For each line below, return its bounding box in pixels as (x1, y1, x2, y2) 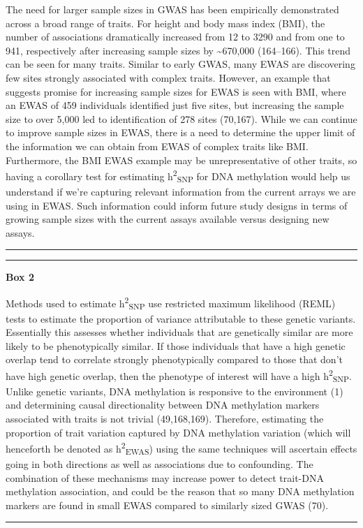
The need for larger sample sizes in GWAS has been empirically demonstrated (6, 2, 339, 16)
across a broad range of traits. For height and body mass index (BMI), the (6, 15, 325, 30)
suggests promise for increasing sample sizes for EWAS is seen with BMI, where (6, 84, 346, 98)
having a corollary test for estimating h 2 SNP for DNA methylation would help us (6, 167, 350, 185)
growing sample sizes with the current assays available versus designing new (6, 212, 329, 226)
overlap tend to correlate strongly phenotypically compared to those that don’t (6, 352, 343, 367)
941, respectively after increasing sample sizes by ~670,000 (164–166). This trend (6, 43, 351, 57)
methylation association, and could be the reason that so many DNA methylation (6, 484, 355, 499)
